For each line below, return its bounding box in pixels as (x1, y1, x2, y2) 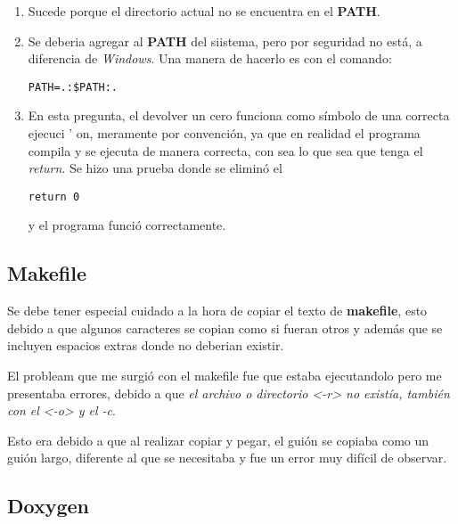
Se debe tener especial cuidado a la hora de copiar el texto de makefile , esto (7, 301, 428, 320)
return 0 (28, 190, 80, 203)
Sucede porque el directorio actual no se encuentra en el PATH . (28, 2, 380, 20)
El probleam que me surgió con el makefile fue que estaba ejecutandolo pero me (7, 366, 442, 385)
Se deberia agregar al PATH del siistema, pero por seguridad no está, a (28, 31, 422, 50)
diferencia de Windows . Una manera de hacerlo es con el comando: (28, 49, 392, 68)
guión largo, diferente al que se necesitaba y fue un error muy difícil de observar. (7, 448, 447, 467)
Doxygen (7, 492, 89, 520)
